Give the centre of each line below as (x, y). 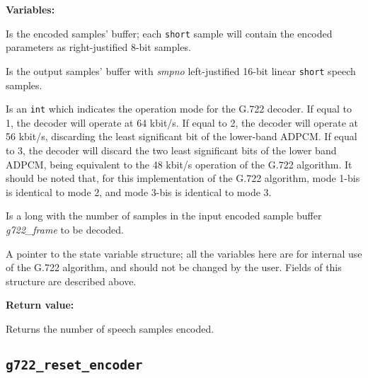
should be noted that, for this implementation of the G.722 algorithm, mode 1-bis (183, 178)
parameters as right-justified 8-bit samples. (98, 47)
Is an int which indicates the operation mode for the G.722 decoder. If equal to (179, 109)
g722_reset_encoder (74, 365)
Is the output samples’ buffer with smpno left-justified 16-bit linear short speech (181, 70)
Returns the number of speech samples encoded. (110, 328)
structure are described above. (71, 281)
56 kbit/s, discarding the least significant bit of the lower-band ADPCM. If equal (182, 136)
